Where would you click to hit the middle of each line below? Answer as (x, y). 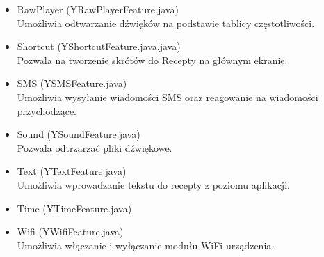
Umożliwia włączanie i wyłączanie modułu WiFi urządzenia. (146, 245)
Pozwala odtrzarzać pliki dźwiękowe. (95, 147)
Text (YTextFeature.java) (72, 171)
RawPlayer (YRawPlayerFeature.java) (98, 9)
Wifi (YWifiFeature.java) (70, 232)
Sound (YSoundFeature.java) (79, 134)
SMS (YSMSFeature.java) (72, 83)
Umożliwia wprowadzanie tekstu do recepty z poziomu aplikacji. (153, 184)
